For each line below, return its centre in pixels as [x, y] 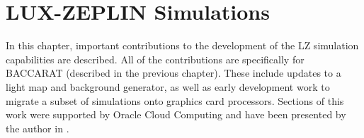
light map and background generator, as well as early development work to [168, 86]
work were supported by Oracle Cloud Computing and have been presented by [176, 114]
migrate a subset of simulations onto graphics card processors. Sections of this [175, 100]
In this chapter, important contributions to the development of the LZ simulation [182, 45]
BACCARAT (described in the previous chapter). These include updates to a [174, 73]
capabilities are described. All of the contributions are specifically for [155, 59]
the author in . [38, 128]
